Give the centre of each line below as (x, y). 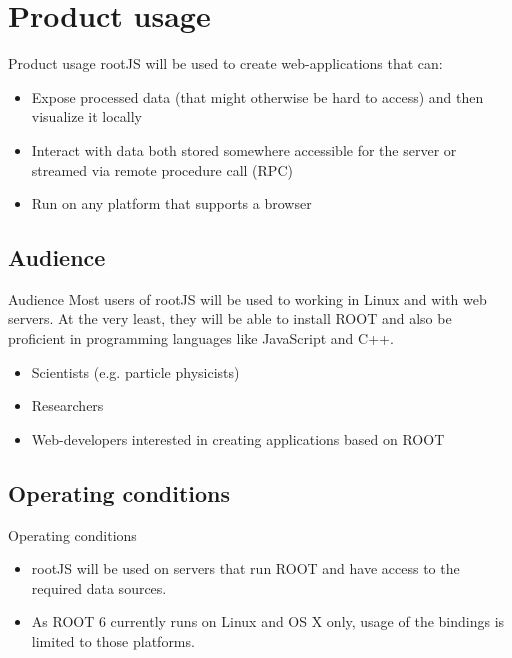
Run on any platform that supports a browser (171, 203)
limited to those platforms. (113, 641)
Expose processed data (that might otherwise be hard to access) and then (257, 96)
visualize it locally (86, 116)
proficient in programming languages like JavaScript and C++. (201, 338)
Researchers (67, 405)
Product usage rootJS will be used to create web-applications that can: (225, 63)
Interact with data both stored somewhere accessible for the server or (244, 149)
